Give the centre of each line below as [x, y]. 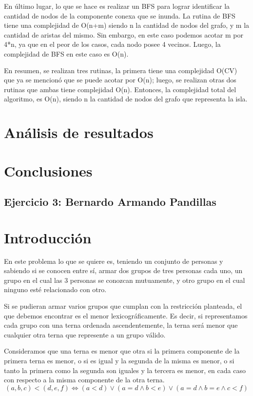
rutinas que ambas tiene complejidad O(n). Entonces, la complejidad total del [120, 89]
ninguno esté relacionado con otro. [55, 289]
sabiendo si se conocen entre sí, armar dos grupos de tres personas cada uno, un [123, 270]
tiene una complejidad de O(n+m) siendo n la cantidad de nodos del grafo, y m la [127, 25]
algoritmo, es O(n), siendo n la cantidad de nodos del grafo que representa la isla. [126, 99]
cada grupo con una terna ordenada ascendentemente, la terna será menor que [121, 325]
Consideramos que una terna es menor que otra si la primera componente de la [122, 351]
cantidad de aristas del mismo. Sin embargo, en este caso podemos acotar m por [124, 34]
